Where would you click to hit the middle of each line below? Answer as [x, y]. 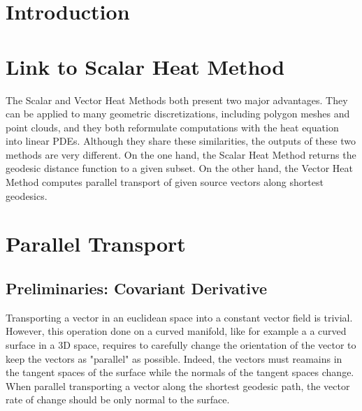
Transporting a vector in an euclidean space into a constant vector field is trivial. [179, 317]
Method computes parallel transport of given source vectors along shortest [165, 182]
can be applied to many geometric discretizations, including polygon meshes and [178, 114]
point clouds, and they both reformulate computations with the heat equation [172, 127]
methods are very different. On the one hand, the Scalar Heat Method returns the [181, 154]
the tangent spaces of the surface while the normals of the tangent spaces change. [180, 372]
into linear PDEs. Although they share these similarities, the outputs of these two [181, 141]
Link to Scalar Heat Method [145, 66]
